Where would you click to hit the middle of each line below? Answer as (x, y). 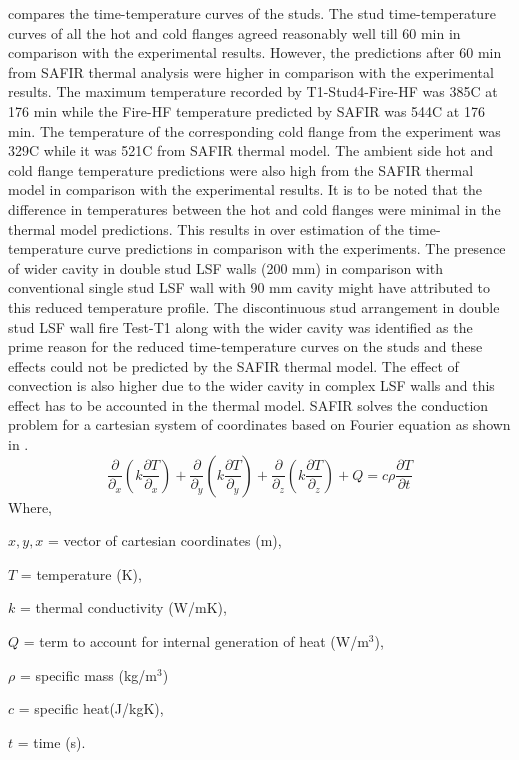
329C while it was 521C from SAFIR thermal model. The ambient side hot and (251, 150)
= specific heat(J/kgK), (91, 708)
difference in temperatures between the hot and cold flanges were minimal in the (254, 208)
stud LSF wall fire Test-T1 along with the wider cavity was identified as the (240, 326)
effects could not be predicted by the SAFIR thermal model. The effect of (233, 365)
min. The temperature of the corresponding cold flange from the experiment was (254, 130)
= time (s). (51, 741)
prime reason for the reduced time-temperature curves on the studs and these (245, 346)
